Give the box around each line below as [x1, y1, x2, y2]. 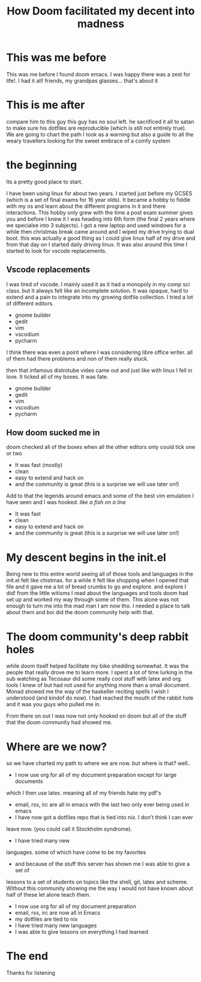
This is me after [6, 98, 85, 112]
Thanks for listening [6, 969, 56, 977]
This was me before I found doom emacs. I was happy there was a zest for [6, 70, 191, 78]
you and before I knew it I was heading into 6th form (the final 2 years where [6, 215, 196, 222]
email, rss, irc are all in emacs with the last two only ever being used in [14, 801, 190, 808]
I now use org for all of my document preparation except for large [14, 771, 177, 779]
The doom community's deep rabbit [6, 630, 189, 644]
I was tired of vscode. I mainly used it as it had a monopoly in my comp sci [6, 281, 190, 288]
